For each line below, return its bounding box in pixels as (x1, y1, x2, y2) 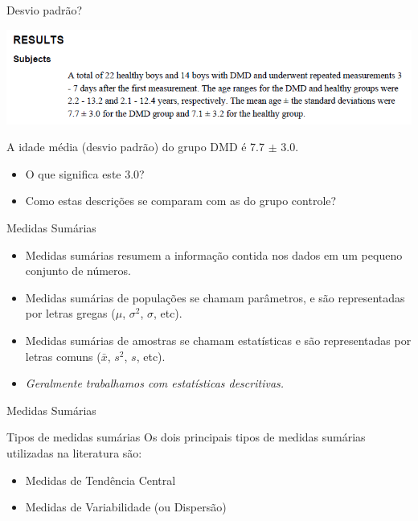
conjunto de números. (25, 262, 131, 279)
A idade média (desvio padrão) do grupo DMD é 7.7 (6, 138, 265, 155)
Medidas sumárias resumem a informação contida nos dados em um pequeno (25, 246, 403, 263)
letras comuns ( (25, 347, 101, 364)
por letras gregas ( (25, 305, 116, 322)
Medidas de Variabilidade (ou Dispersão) (25, 498, 227, 515)
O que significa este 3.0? (25, 165, 145, 182)
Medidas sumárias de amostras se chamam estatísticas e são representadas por (25, 332, 412, 349)
